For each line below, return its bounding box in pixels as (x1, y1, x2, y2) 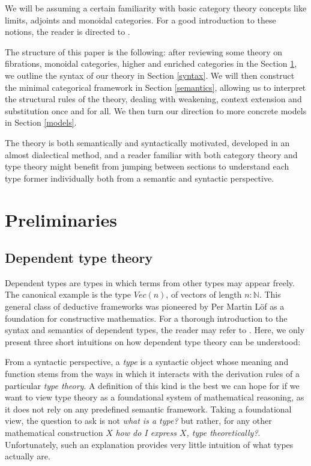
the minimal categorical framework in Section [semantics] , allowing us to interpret (5, 81, 306, 93)
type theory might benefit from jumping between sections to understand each (5, 160, 289, 173)
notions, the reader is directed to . (5, 25, 130, 38)
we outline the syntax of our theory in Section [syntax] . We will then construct (5, 69, 295, 81)
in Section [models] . (5, 116, 77, 129)
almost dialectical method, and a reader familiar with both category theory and (5, 148, 298, 161)
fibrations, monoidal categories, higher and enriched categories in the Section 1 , (5, 57, 297, 70)
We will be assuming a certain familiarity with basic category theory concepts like (5, 2, 307, 14)
